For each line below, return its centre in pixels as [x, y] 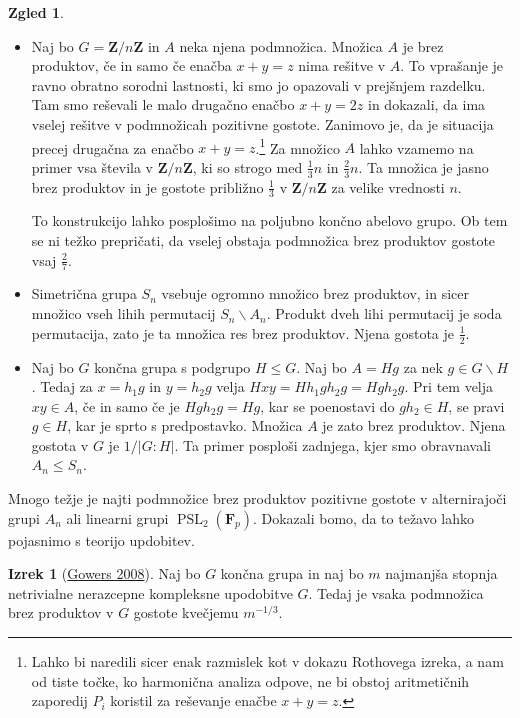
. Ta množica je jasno [423, 166]
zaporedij [59, 700]
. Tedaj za [62, 386]
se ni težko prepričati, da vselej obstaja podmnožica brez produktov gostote [263, 240]
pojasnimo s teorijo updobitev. [101, 539]
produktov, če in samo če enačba [131, 65]
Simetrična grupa [84, 293]
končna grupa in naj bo [292, 573]
